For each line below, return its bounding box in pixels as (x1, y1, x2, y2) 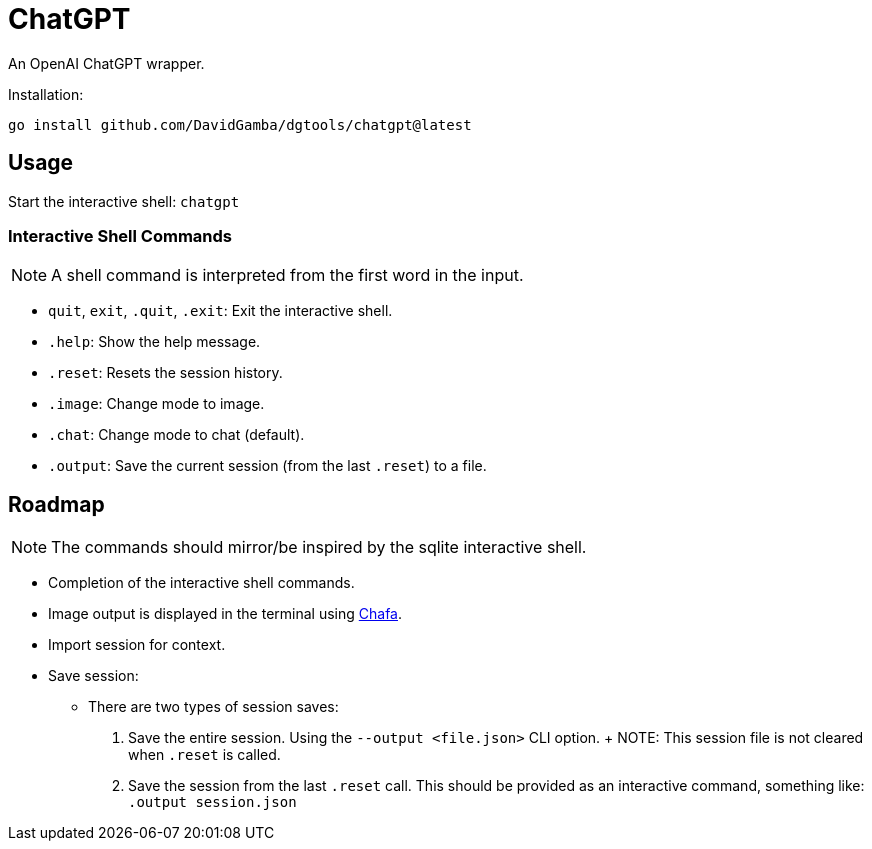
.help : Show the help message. (48, 333, 261, 351)
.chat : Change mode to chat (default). (48, 426, 305, 444)
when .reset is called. (128, 746, 281, 764)
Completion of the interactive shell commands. (48, 574, 355, 592)
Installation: (8, 85, 84, 103)
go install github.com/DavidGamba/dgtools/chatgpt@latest (8, 116, 472, 133)
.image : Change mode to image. (48, 395, 265, 413)
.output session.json (128, 794, 297, 811)
